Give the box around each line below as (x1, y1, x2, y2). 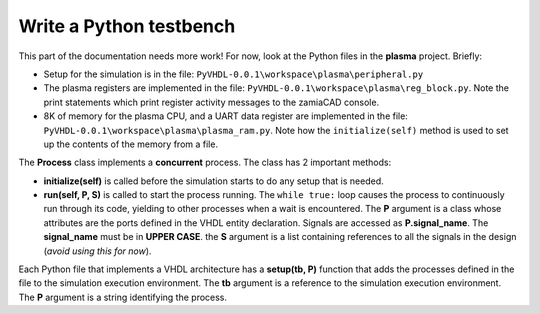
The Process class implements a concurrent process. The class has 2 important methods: (18, 156, 392, 169)
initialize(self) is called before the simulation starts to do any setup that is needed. (43, 175, 384, 187)
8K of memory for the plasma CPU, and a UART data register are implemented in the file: (43, 110, 409, 122)
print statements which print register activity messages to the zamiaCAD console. (43, 96, 380, 108)
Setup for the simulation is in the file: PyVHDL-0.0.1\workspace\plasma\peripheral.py (43, 68, 424, 80)
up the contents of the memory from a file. (43, 138, 219, 150)
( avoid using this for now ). (43, 245, 152, 257)
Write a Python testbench (18, 15, 236, 37)
